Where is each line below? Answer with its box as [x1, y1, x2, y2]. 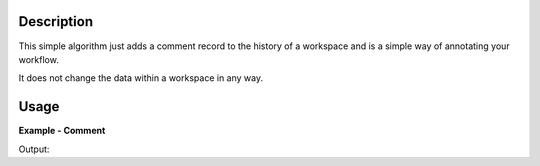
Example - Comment [18, 125, 106, 137]
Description [18, 13, 94, 30]
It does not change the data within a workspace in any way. [18, 72, 264, 84]
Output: [18, 143, 50, 155]
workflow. [18, 53, 59, 65]
